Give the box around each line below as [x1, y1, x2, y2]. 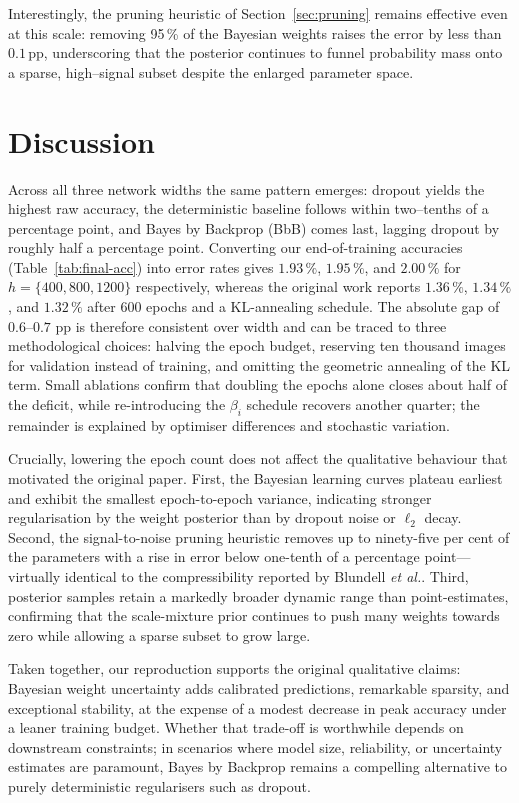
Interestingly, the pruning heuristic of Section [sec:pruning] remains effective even [8, 3, 508, 23]
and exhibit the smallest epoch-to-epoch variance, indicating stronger [8, 487, 432, 508]
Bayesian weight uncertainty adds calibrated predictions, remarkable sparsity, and [8, 677, 510, 698]
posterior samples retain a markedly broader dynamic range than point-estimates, [8, 585, 509, 606]
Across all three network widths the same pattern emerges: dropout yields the [8, 178, 485, 199]
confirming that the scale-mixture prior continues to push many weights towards [8, 605, 500, 626]
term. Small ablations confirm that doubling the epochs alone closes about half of [8, 374, 507, 395]
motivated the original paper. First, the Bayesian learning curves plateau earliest [8, 468, 503, 489]
